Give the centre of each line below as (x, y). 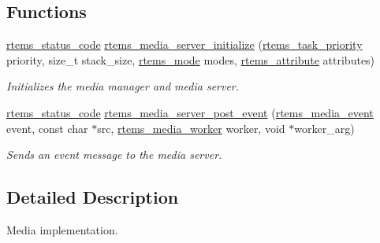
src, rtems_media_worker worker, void (191, 128)
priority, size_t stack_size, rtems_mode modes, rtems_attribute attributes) (191, 59)
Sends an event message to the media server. (114, 155)
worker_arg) (324, 128)
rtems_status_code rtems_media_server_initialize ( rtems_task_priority (184, 44)
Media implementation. (62, 229)
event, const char (47, 128)
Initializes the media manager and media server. (123, 86)
